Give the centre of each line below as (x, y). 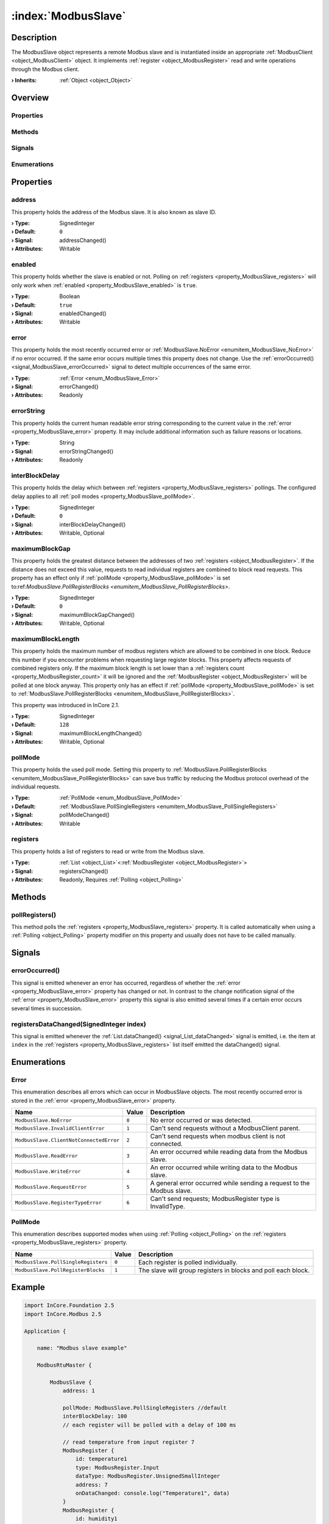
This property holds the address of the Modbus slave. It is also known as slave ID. (114, 212)
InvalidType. (168, 1206)
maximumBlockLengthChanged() (101, 733)
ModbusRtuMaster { (64, 1365)
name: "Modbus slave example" (82, 1348)
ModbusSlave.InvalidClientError (60, 1128)
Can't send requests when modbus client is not (218, 1136)
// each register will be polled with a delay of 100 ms (149, 1425)
